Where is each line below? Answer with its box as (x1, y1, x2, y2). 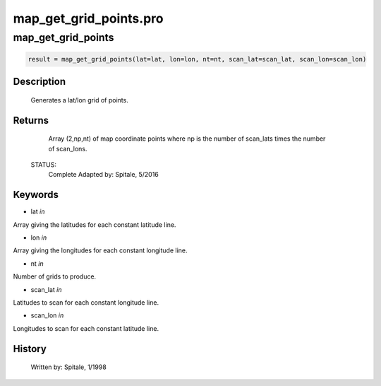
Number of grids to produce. (13, 272, 97, 281)
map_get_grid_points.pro (13, 11, 164, 26)
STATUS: (30, 160, 56, 169)
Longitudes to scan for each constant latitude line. (13, 324, 159, 332)
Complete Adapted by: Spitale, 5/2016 (48, 170, 159, 179)
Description (13, 76, 66, 88)
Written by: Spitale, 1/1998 (30, 363, 107, 371)
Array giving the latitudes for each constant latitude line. (13, 220, 176, 229)
